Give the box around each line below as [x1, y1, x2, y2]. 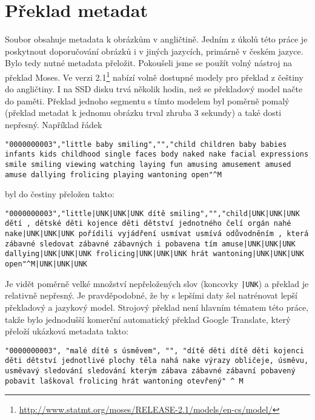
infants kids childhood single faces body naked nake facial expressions [5, 150, 309, 159]
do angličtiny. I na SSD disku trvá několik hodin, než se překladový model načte [5, 83, 303, 95]
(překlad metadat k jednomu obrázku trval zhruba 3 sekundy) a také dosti [5, 106, 282, 119]
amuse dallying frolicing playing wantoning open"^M [5, 170, 222, 179]
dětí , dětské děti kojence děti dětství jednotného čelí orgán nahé [5, 219, 291, 228]
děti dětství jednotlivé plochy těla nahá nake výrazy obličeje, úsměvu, [5, 356, 309, 365]
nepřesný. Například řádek [5, 118, 102, 130]
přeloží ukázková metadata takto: [5, 325, 128, 337]
